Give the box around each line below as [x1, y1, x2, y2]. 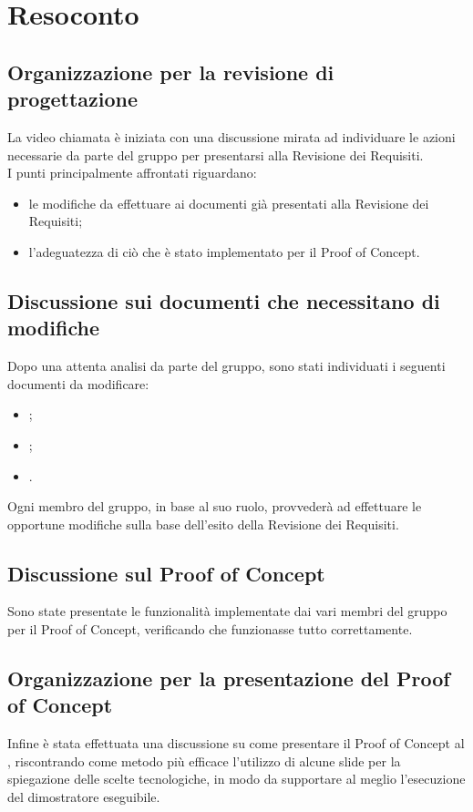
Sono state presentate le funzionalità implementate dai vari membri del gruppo [7, 601, 447, 621]
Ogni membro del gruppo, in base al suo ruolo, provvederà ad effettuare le [7, 497, 422, 516]
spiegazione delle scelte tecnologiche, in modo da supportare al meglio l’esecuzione [7, 769, 466, 788]
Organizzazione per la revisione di [7, 57, 334, 86]
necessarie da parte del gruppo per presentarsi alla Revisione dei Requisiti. [7, 145, 424, 164]
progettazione [7, 85, 139, 113]
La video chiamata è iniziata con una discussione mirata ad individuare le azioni [7, 127, 456, 146]
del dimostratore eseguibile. [7, 787, 160, 807]
